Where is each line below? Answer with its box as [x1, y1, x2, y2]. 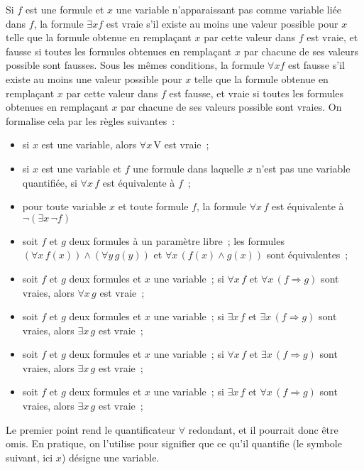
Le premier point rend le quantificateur [6, 422, 176, 437]
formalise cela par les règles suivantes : [6, 113, 175, 128]
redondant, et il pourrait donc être [188, 422, 338, 437]
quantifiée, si [22, 175, 77, 190]
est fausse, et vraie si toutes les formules [169, 85, 344, 100]
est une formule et [25, 2, 104, 16]
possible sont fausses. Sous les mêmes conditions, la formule [6, 58, 265, 72]
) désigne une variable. [61, 449, 160, 464]
